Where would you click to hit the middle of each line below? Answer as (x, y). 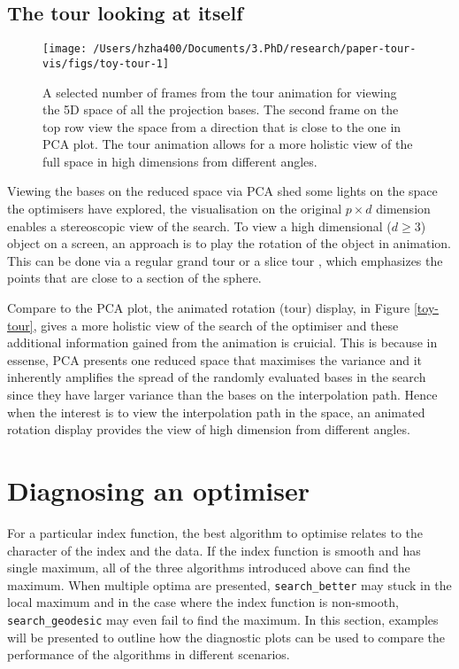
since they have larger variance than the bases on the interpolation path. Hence (222, 395)
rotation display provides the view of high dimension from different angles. (209, 429)
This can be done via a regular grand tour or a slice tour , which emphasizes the (225, 260)
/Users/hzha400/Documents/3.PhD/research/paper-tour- (255, 49)
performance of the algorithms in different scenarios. (149, 654)
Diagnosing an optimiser (158, 490)
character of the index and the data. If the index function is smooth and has (214, 550)
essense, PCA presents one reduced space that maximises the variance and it (215, 359)
